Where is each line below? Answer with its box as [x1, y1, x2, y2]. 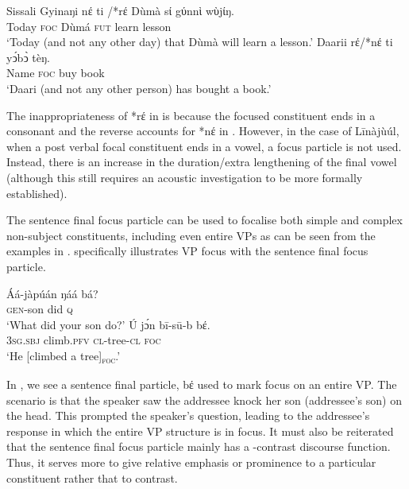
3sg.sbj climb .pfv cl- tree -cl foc [6, 332, 161, 348]
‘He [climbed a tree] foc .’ [6, 347, 121, 366]
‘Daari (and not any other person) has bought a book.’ [6, 80, 272, 96]
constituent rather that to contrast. [6, 469, 178, 486]
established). [6, 184, 68, 201]
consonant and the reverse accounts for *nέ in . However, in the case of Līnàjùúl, [6, 122, 399, 139]
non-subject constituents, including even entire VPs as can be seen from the [6, 227, 376, 243]
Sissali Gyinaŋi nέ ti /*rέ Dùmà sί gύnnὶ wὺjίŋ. [6, 2, 234, 18]
